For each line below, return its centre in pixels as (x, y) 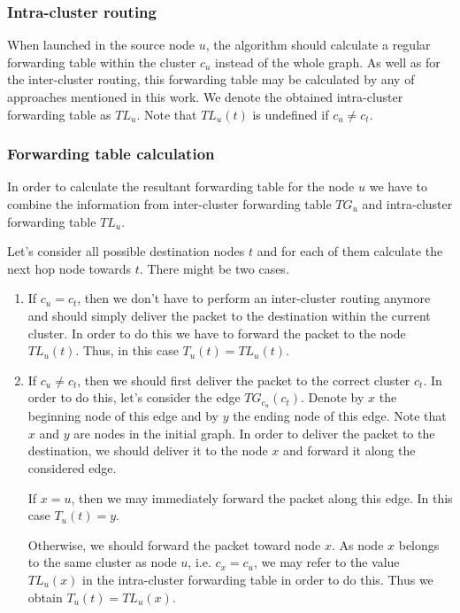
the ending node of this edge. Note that (340, 416)
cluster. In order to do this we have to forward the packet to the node (217, 333)
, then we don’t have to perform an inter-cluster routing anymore (254, 298)
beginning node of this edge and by (123, 416)
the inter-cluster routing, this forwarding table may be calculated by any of (211, 79)
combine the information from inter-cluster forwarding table (169, 204)
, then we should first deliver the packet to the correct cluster (244, 380)
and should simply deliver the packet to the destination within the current (229, 315)
